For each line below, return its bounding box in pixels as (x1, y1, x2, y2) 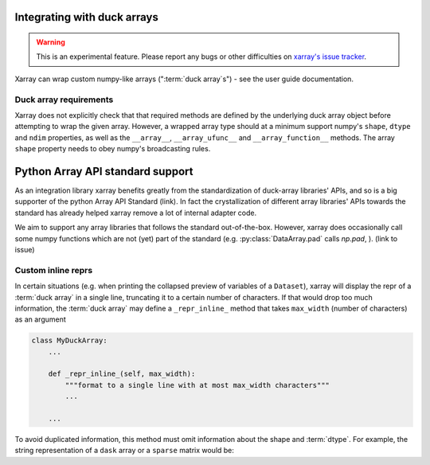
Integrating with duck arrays (14, 10, 158, 24)
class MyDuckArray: (31, 336, 107, 346)
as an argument (14, 315, 67, 324)
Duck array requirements (14, 94, 114, 105)
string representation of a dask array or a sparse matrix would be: (14, 446, 235, 455)
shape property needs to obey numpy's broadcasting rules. (14, 144, 211, 154)
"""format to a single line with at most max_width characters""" (64, 381, 330, 389)
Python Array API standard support (14, 164, 193, 178)
